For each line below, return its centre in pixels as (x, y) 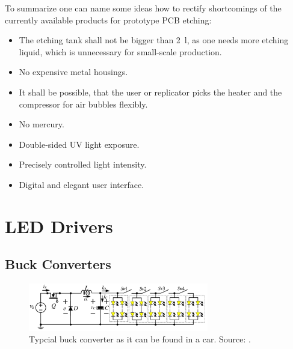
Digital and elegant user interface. (82, 184)
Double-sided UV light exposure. (79, 144)
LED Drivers (59, 226)
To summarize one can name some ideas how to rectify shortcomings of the (143, 8)
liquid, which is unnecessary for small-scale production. (120, 51)
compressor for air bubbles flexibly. (83, 104)
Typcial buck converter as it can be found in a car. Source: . (140, 339)
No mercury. (42, 124)
